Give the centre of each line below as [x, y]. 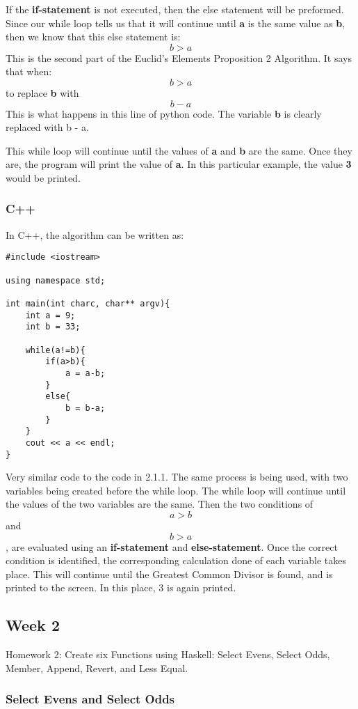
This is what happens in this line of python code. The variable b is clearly [164, 113]
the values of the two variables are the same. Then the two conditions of [160, 504]
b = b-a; [85, 408]
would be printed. [43, 177]
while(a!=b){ [55, 350]
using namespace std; [56, 280]
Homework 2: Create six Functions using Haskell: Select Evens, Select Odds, [168, 654]
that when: [29, 71]
